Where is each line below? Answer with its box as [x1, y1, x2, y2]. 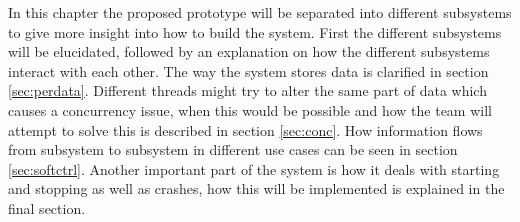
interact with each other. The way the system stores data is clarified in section [8, 60, 489, 81]
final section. [8, 197, 86, 218]
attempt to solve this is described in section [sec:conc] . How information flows [8, 119, 483, 140]
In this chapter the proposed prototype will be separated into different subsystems [8, 2, 512, 22]
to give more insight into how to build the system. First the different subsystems [8, 21, 502, 42]
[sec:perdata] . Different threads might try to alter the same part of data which [8, 80, 487, 101]
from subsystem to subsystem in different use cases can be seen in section [8, 139, 458, 160]
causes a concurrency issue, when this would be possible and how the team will [8, 99, 492, 120]
